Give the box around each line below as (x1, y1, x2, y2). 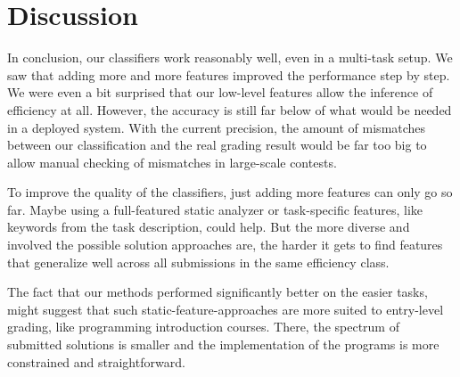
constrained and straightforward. (7, 352, 185, 371)
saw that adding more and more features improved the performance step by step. (7, 65, 450, 84)
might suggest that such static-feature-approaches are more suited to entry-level (7, 299, 444, 318)
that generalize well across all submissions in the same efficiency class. (7, 252, 390, 271)
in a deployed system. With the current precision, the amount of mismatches (7, 118, 426, 136)
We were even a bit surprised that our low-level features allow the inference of (7, 83, 433, 102)
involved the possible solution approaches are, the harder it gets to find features (7, 235, 443, 254)
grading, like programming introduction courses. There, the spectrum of (7, 317, 399, 336)
